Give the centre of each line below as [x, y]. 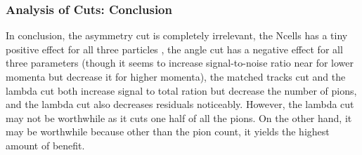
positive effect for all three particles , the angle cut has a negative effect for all [174, 49]
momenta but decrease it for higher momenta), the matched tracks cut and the [176, 76]
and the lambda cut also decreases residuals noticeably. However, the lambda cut [180, 104]
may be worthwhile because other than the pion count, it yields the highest [168, 132]
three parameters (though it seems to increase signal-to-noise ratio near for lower [180, 63]
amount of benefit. [45, 145]
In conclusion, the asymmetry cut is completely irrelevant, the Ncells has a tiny [177, 35]
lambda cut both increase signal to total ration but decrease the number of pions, [181, 90]
